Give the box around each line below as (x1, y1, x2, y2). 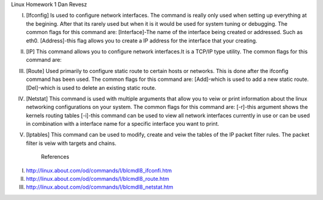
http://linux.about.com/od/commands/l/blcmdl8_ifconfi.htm (26, 166, 172, 174)
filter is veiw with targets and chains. (26, 140, 117, 147)
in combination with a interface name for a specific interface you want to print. (26, 120, 220, 128)
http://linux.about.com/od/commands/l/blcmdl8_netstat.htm (26, 183, 173, 191)
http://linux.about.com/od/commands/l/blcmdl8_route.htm (26, 175, 170, 183)
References (41, 153, 69, 160)
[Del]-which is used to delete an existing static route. (26, 84, 157, 91)
